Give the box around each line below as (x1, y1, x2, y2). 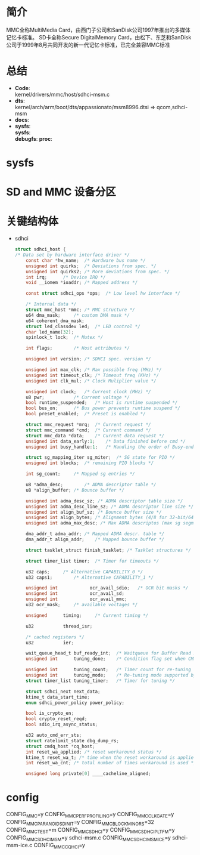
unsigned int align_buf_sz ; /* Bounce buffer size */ (26, 509, 162, 515)
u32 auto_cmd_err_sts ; (26, 732, 82, 739)
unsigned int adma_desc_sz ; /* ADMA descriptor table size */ (26, 498, 183, 504)
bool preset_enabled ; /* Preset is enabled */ (26, 411, 146, 417)
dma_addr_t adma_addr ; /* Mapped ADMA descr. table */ (26, 531, 165, 537)
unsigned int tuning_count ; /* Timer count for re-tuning (26, 666, 192, 673)
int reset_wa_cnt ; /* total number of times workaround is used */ (26, 760, 196, 766)
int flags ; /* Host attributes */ (26, 345, 130, 351)
